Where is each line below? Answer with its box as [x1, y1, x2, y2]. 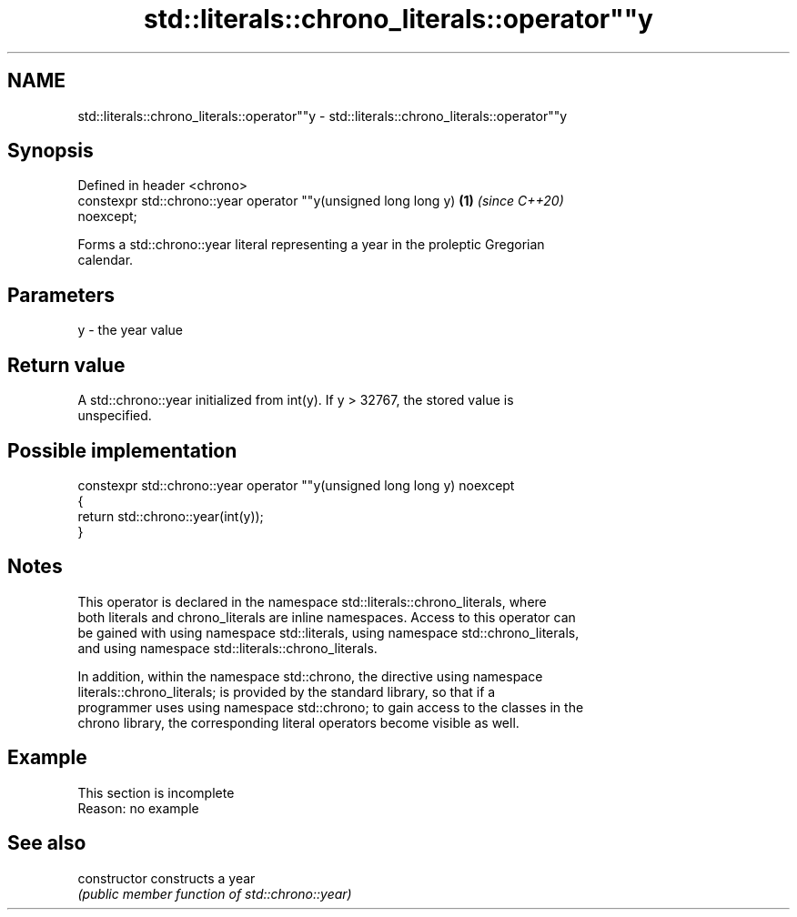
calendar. [77, 252, 134, 268]
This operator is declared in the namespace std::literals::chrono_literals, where [77, 593, 547, 610]
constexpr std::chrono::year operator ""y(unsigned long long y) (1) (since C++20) [77, 193, 564, 209]
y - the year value [77, 322, 183, 338]
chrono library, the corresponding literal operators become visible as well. [77, 714, 520, 731]
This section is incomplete [77, 784, 235, 801]
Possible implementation [7, 438, 237, 462]
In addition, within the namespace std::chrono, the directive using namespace [77, 668, 543, 684]
